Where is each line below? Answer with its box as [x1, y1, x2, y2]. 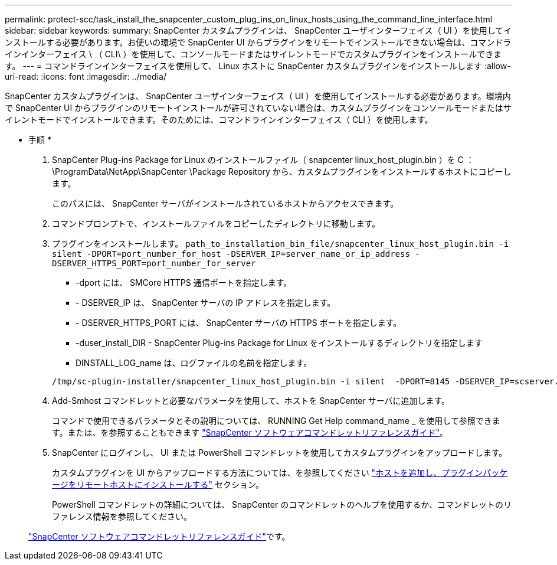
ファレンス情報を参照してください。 [52, 511, 192, 521]
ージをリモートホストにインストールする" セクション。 [52, 479, 264, 489]
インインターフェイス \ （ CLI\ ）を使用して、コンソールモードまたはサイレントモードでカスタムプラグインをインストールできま [5, 49, 502, 59]
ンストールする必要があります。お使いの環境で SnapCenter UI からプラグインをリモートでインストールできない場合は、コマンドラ [5, 37, 512, 47]
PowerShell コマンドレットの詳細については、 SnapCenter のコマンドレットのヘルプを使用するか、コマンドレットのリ [52, 499, 512, 510]
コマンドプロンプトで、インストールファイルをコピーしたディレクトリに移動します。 [52, 218, 381, 228]
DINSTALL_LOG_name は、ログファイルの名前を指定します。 [76, 358, 312, 368]
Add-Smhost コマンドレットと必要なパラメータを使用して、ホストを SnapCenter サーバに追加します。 [52, 396, 450, 406]
